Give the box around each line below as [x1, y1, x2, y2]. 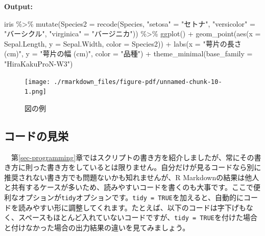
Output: [4, 1, 33, 11]
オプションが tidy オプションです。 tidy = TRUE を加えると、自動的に [18, 192, 244, 203]
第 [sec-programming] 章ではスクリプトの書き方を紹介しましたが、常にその [11, 152, 254, 162]
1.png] [25, 88, 46, 96]
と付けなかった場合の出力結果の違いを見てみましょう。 [4, 222, 190, 232]
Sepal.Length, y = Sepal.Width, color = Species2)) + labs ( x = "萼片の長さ [4, 38, 242, 49]
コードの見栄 [4, 127, 68, 143]
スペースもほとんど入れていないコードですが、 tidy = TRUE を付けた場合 [18, 212, 257, 223]
